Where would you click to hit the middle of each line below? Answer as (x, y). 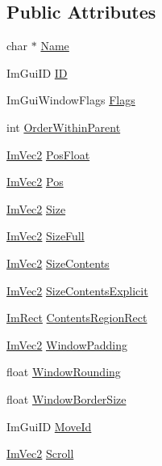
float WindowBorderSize (66, 398)
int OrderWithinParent (64, 127)
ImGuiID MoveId (49, 426)
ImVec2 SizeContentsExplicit (77, 290)
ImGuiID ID (37, 72)
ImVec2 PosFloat (48, 154)
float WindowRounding (64, 372)
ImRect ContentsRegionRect (77, 318)
